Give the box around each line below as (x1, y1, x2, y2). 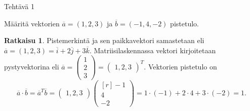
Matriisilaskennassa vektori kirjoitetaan (94, 45, 216, 55)
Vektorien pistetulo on (148, 61, 217, 71)
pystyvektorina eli (4, 61, 59, 71)
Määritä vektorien (4, 18, 60, 28)
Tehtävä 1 (4, 1, 34, 11)
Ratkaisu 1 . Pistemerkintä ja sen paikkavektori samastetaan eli (4, 35, 204, 46)
